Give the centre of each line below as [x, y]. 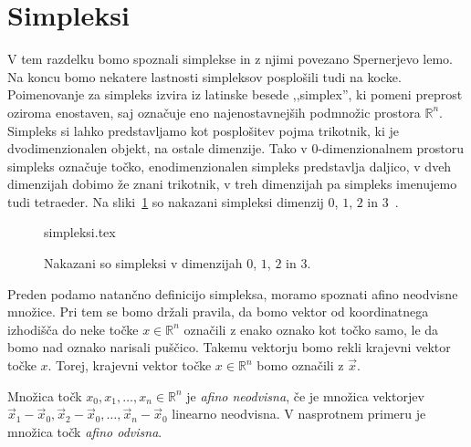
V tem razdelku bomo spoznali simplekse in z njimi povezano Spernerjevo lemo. [230, 59]
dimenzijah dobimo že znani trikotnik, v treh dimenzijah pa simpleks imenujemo [232, 184]
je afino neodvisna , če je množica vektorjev [305, 395]
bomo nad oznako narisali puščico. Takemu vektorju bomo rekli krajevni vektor [229, 347]
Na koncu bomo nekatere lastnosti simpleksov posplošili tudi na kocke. [204, 76]
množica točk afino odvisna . [85, 431]
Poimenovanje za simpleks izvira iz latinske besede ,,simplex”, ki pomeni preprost [235, 94]
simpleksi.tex [80, 232]
